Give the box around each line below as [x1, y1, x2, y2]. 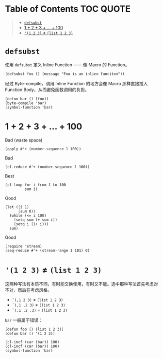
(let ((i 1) [5, 204, 29, 210]
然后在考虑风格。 [17, 287, 52, 293]
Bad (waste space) [5, 137, 43, 143]
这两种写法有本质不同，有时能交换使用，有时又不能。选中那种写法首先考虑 [5, 281, 154, 286]
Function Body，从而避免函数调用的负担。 [5, 87, 89, 92]
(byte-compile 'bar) [5, 101, 47, 106]
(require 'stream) [5, 244, 42, 249]
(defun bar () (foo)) [5, 96, 49, 101]
